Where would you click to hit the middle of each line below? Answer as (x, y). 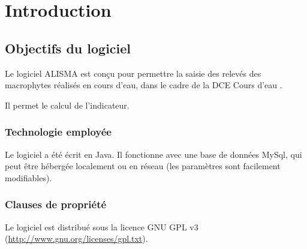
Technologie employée (58, 132)
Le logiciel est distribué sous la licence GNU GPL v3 (102, 226)
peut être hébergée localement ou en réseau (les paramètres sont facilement (143, 166)
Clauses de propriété (56, 204)
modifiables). (28, 177)
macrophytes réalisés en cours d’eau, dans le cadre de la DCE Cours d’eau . (144, 85)
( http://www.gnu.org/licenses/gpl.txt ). (76, 238)
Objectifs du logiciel (68, 48)
